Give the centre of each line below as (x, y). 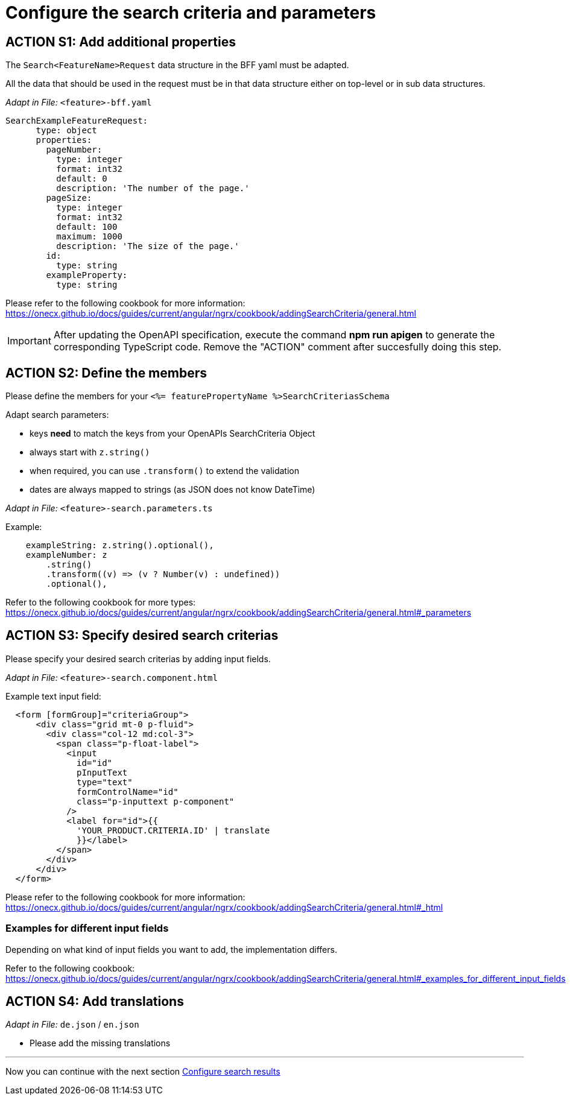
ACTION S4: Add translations (95, 1002)
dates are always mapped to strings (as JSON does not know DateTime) (173, 490)
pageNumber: (74, 150)
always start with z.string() (90, 452)
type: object (66, 131)
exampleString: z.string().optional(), (120, 545)
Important (29, 341)
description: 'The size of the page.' (148, 246)
